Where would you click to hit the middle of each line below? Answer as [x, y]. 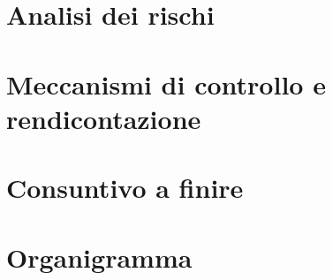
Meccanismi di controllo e [166, 83]
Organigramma [99, 257]
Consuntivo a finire [125, 188]
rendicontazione [104, 118]
